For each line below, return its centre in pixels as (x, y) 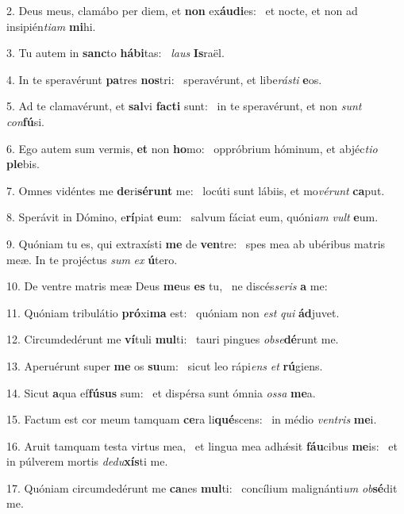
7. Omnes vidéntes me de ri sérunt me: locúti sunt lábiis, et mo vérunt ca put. (196, 190)
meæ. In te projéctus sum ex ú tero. (92, 259)
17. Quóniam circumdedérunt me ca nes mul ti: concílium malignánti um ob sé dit (202, 487)
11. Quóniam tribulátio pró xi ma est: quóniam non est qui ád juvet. (173, 312)
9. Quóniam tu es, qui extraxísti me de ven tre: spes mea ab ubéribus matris (196, 243)
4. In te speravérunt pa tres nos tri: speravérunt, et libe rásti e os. (164, 79)
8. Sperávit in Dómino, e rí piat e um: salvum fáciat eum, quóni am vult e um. (192, 217)
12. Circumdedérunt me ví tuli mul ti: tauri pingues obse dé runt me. (173, 339)
